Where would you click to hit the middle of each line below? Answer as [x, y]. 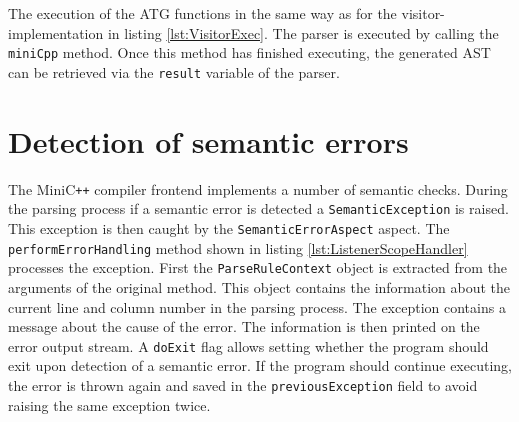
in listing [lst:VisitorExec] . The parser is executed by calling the [303, 32]
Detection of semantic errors [208, 140]
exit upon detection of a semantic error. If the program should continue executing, [260, 365]
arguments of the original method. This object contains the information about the [259, 286]
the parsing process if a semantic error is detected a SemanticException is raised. [258, 208]
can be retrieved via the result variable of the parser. [174, 71]
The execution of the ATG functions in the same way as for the [202, 13]
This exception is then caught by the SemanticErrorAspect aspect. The [229, 227]
